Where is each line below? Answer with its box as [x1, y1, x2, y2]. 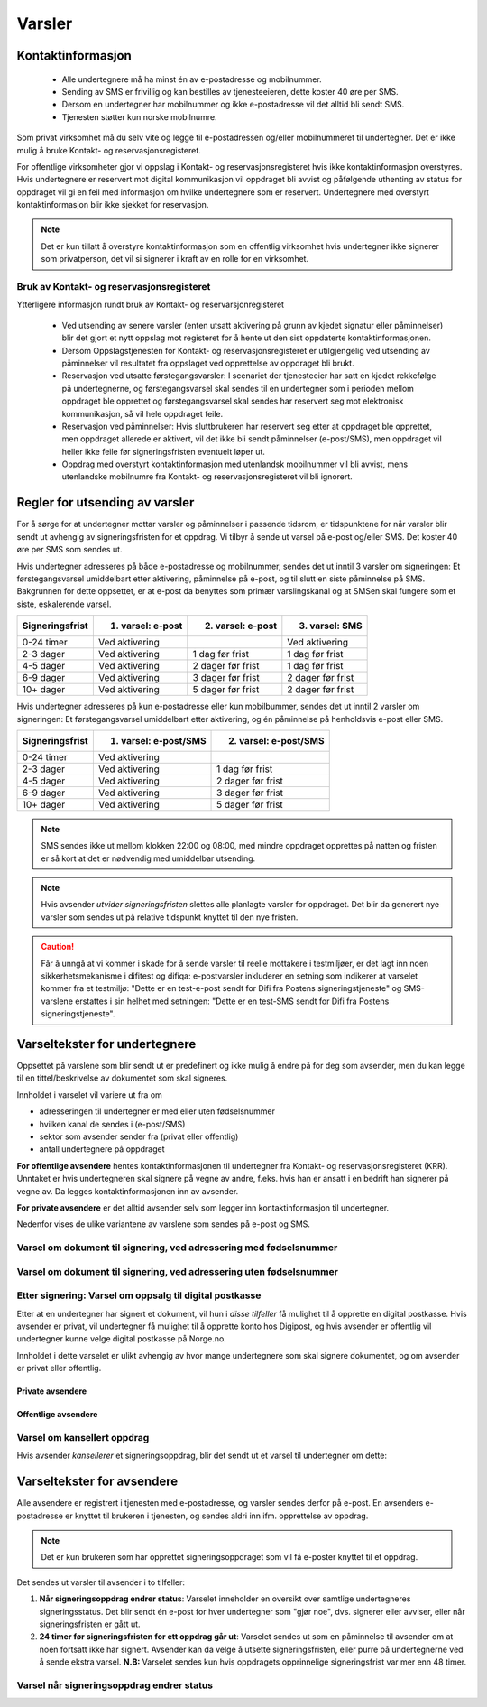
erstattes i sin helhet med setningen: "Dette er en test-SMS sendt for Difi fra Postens [75, 996, 390, 1007]
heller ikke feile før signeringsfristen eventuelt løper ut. [61, 446, 266, 457]
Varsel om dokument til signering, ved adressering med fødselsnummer [16, 1241, 338, 1254]
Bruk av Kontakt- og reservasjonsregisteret [16, 281, 211, 293]
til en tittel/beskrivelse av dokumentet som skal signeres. [16, 1072, 228, 1083]
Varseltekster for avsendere [16, 1474, 179, 1489]
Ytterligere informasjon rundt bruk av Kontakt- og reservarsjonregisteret [16, 299, 284, 311]
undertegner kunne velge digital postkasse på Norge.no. [16, 1333, 227, 1344]
